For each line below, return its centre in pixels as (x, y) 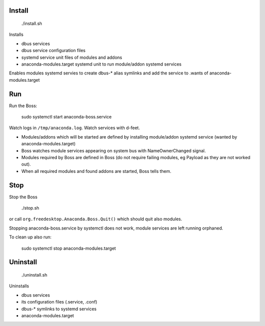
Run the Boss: (23, 106)
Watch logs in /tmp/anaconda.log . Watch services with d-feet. (74, 128)
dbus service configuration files (53, 50)
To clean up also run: (30, 237)
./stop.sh (30, 208)
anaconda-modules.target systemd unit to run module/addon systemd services (101, 64)
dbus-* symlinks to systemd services (59, 309)
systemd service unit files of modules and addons (72, 57)
